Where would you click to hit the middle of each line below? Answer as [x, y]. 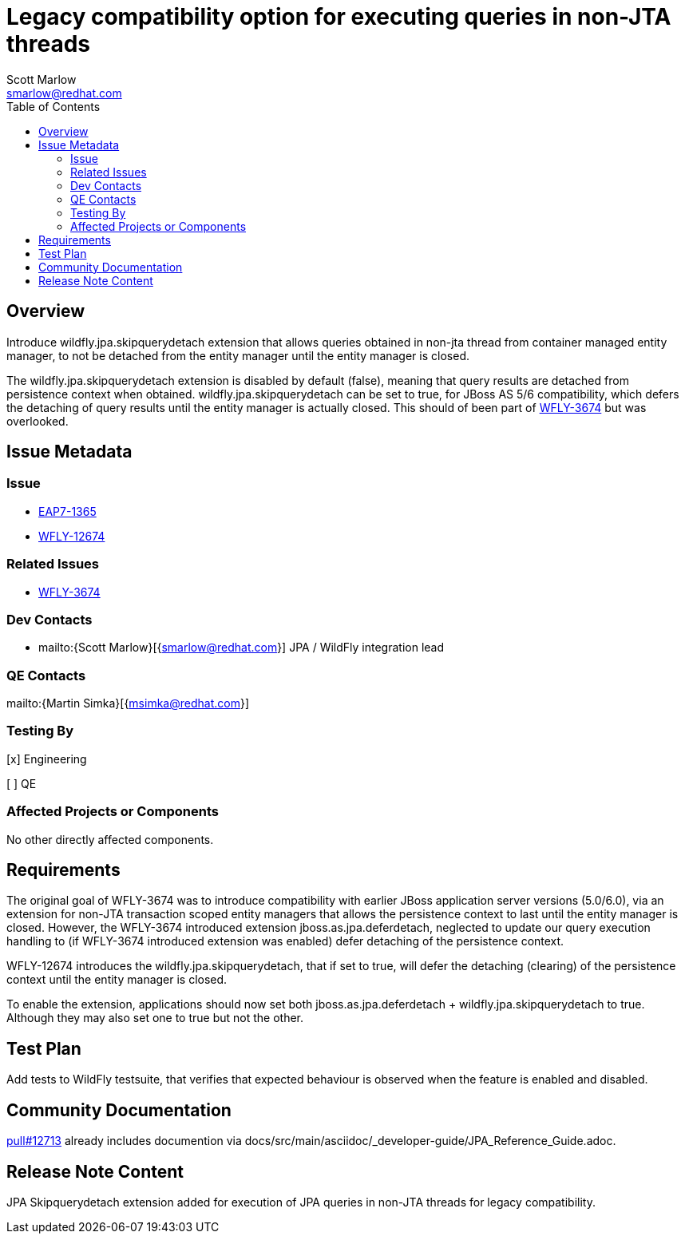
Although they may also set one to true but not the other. [155, 1018]
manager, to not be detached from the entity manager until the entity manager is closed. [238, 355]
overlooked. [38, 421]
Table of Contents [53, 106]
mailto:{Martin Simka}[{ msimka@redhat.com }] [128, 703]
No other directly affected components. [110, 839]
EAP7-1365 [67, 511]
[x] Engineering [47, 759]
